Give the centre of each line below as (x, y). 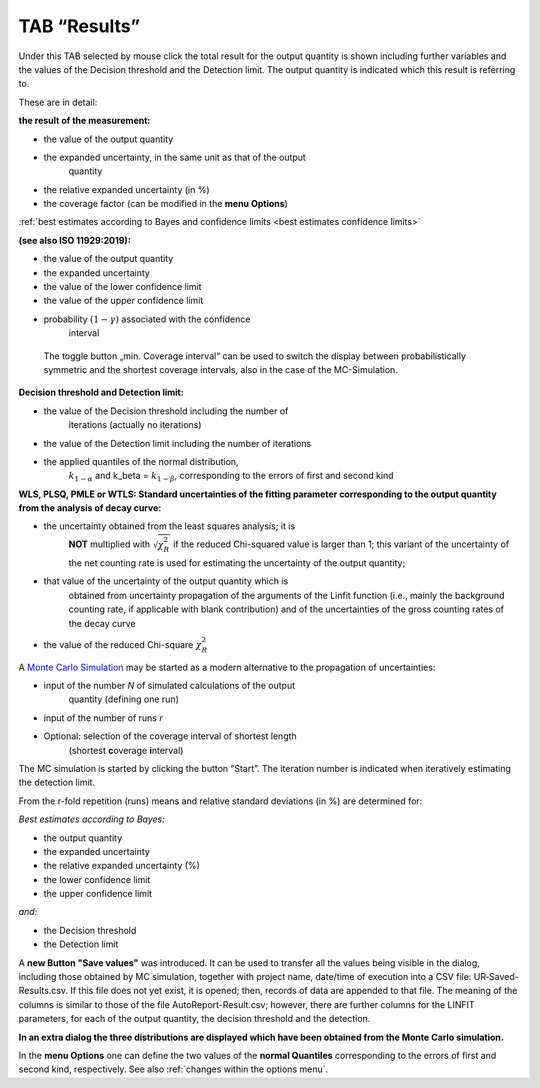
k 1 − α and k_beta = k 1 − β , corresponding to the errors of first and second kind (231, 477)
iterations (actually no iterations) (135, 425)
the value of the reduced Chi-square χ (122, 644)
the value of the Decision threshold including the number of (166, 411)
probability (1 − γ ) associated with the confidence (147, 319)
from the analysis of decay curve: (90, 508)
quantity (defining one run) (124, 699)
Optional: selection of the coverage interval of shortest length (170, 736)
